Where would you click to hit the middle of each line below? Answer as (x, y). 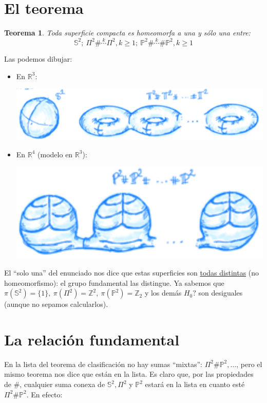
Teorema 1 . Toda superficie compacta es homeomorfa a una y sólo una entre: (127, 33)
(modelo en (55, 154)
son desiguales (221, 293)
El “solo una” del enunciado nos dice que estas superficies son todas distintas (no (132, 272)
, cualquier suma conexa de (62, 384)
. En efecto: (44, 394)
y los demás (163, 293)
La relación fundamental (92, 339)
